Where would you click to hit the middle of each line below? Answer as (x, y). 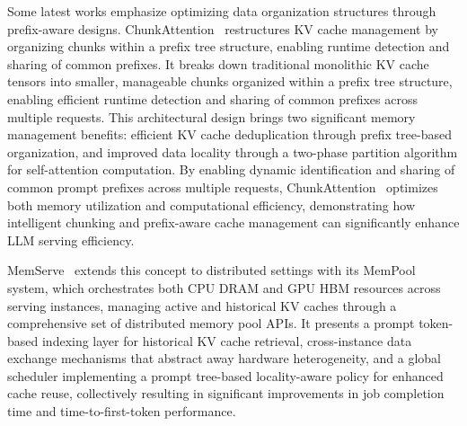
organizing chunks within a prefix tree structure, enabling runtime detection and (229, 46)
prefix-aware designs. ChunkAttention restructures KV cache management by (223, 28)
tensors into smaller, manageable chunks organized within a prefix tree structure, (230, 81)
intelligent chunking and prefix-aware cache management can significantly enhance (233, 222)
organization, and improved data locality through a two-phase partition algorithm (233, 151)
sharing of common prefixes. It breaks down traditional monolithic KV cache (218, 63)
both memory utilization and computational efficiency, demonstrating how (211, 204)
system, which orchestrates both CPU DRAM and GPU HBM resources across (224, 287)
